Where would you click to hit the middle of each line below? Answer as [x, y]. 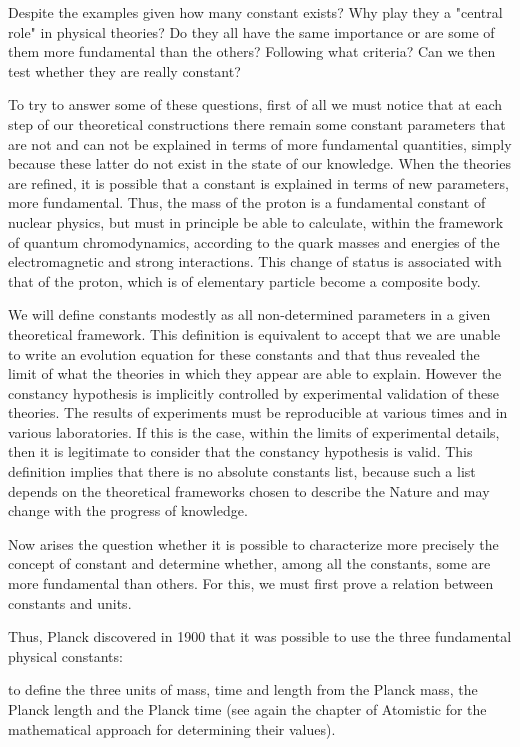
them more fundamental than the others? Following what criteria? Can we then [252, 51]
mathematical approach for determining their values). [172, 728]
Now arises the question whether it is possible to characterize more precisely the [253, 543]
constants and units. [70, 602]
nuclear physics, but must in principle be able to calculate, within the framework [256, 221]
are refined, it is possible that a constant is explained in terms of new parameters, [258, 182]
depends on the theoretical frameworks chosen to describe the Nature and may [249, 490]
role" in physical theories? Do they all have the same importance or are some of [251, 31]
